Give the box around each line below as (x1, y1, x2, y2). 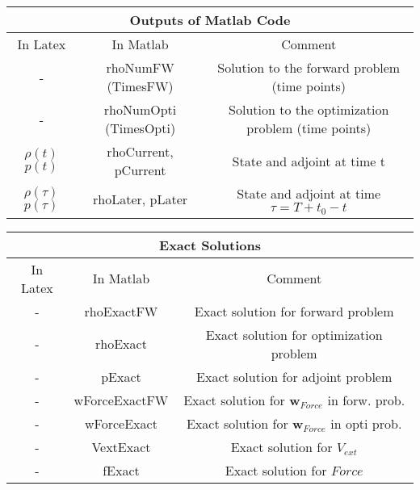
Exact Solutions (159, 235, 261, 254)
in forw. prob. (327, 390, 405, 409)
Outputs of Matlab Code (129, 10, 291, 29)
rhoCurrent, (107, 142, 174, 161)
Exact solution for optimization (205, 325, 383, 344)
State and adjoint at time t (232, 151, 385, 170)
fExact (103, 460, 140, 480)
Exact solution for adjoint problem (196, 366, 393, 386)
